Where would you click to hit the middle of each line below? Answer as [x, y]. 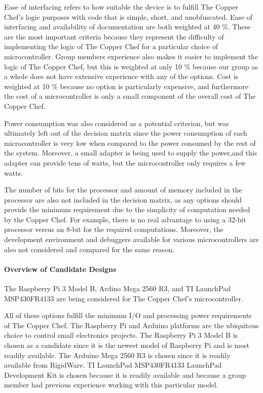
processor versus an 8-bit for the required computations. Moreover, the [114, 229]
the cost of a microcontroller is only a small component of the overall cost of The [130, 96]
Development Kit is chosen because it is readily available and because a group [125, 375]
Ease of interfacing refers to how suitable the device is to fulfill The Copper [121, 7]
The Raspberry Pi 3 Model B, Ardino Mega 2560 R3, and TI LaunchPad [118, 288]
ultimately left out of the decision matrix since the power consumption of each [126, 133]
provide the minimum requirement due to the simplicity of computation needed [127, 209]
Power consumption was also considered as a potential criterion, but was [117, 123]
